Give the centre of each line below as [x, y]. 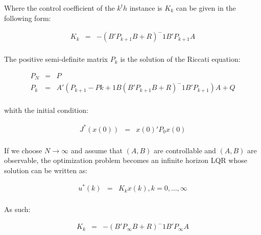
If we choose [23, 150]
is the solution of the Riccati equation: [180, 59]
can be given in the [206, 8]
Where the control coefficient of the [60, 8]
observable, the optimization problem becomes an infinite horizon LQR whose [126, 160]
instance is [146, 8]
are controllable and [185, 150]
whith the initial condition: [46, 110]
